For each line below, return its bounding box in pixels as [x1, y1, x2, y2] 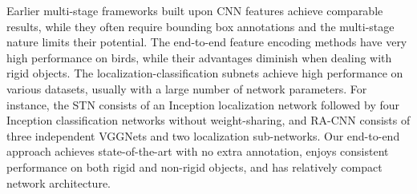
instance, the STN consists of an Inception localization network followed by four [6, 96, 400, 113]
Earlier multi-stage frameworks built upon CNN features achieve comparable [6, 2, 383, 18]
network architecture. [6, 174, 111, 191]
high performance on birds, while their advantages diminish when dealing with [6, 49, 392, 65]
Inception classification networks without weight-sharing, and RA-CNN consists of [6, 112, 411, 129]
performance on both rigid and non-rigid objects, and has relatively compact [6, 158, 383, 175]
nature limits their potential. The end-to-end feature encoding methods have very [6, 34, 407, 50]
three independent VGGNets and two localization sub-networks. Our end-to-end [6, 127, 400, 144]
